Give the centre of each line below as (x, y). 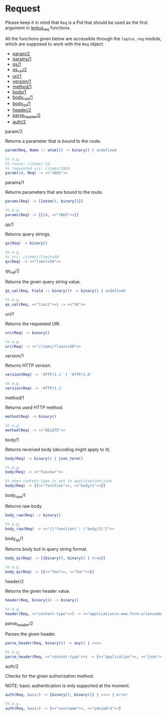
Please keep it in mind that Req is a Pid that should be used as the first (77, 22)
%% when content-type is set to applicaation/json (59, 481)
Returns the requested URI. (33, 324)
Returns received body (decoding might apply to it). (58, 449)
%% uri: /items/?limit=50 (32, 257)
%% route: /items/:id (28, 164)
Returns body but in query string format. (46, 549)
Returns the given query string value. (43, 282)
